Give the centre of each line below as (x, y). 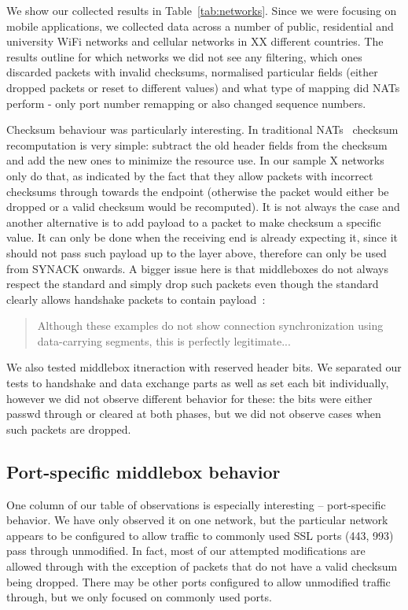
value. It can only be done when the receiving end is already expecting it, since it (202, 237)
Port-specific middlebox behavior (143, 471)
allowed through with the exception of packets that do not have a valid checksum (202, 566)
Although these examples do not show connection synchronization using (210, 325)
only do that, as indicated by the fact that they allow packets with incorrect (190, 175)
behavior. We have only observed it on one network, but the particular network (197, 520)
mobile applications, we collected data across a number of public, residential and (200, 26)
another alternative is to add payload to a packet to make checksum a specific (194, 222)
